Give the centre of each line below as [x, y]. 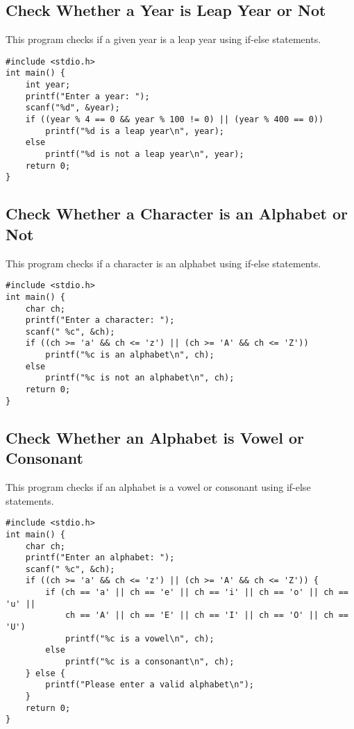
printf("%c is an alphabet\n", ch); [130, 355]
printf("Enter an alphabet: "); [100, 558]
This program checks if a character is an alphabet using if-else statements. [163, 263]
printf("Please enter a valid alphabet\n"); [150, 685]
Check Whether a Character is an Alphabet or [177, 213]
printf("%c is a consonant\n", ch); [150, 662]
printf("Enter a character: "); [100, 320]
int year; [48, 85]
